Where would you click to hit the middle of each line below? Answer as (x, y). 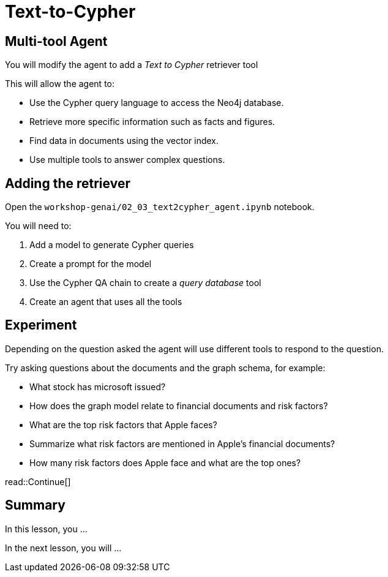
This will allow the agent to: (60, 84)
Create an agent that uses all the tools (106, 302)
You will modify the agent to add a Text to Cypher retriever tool (132, 65)
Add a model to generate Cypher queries (112, 245)
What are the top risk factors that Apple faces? (123, 424)
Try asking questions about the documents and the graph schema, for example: (165, 368)
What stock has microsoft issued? (98, 387)
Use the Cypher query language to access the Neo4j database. (157, 103)
